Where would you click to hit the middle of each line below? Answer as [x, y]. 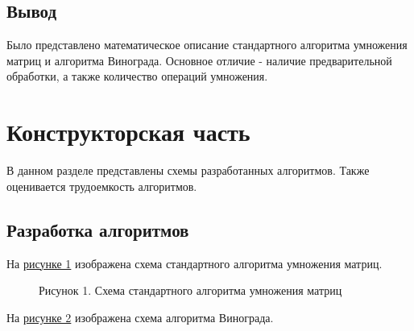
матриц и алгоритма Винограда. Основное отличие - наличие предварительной [199, 60]
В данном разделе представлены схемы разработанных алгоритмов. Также [188, 170]
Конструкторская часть [128, 132]
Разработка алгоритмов [98, 229]
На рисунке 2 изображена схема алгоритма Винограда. [140, 317]
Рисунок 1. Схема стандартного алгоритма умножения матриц [190, 290]
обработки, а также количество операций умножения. [137, 76]
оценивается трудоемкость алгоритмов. [102, 186]
